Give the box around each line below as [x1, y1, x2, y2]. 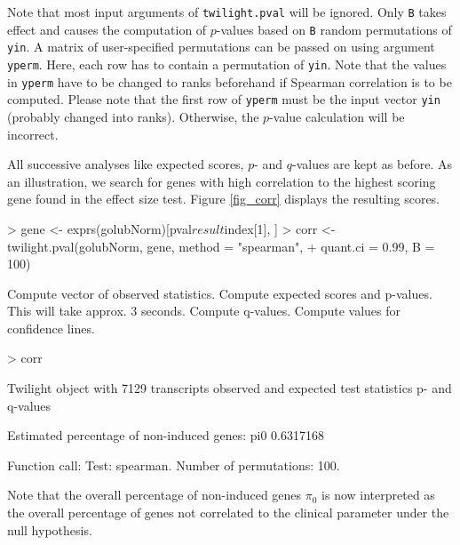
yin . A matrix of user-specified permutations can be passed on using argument [7, 37, 435, 56]
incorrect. [7, 124, 59, 143]
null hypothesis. [7, 520, 92, 539]
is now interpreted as [321, 485, 435, 504]
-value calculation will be [269, 107, 405, 125]
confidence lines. [7, 318, 95, 337]
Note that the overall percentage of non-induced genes [7, 485, 302, 504]
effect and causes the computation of [7, 20, 207, 38]
